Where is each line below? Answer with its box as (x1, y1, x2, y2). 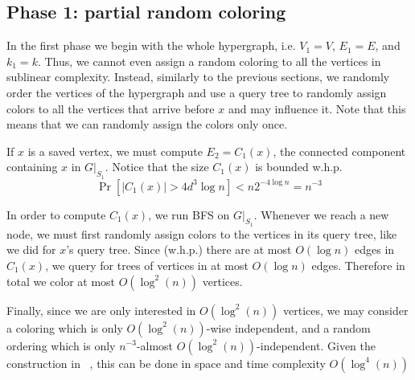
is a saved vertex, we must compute (27, 142, 203, 159)
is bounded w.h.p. (255, 158, 343, 175)
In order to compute (6, 206, 106, 223)
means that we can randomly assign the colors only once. (6, 116, 288, 133)
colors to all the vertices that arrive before (6, 100, 215, 116)
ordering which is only (6, 337, 116, 353)
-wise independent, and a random (206, 319, 371, 336)
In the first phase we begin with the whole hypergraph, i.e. (6, 37, 296, 54)
